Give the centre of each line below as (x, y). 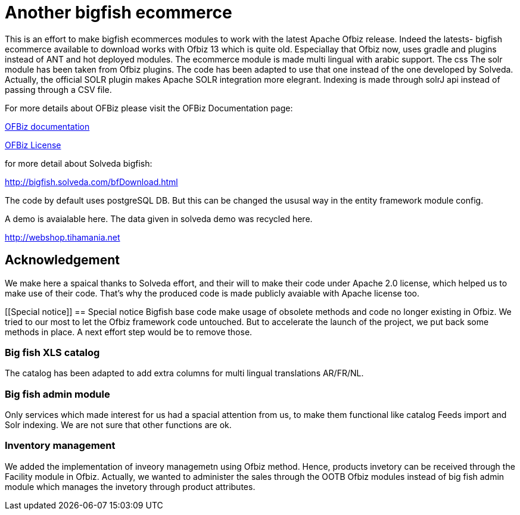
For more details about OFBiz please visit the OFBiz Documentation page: (149, 108)
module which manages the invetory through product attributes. (130, 486)
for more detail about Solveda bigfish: (79, 163)
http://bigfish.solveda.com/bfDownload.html (91, 182)
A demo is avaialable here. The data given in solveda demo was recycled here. (159, 219)
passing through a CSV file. (58, 89)
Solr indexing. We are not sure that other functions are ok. (118, 425)
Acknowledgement (62, 260)
